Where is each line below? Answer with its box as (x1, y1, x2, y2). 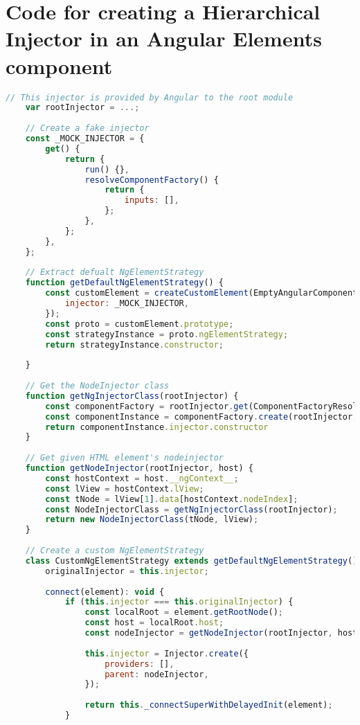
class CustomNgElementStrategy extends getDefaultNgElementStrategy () (25, 555, 358, 566)
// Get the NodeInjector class (25, 381, 170, 391)
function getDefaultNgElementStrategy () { (25, 278, 224, 288)
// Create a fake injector (25, 123, 150, 134)
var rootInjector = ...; (25, 102, 140, 113)
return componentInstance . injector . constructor (45, 422, 269, 432)
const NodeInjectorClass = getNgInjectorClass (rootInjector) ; (45, 504, 338, 514)
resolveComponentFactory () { (84, 174, 219, 185)
